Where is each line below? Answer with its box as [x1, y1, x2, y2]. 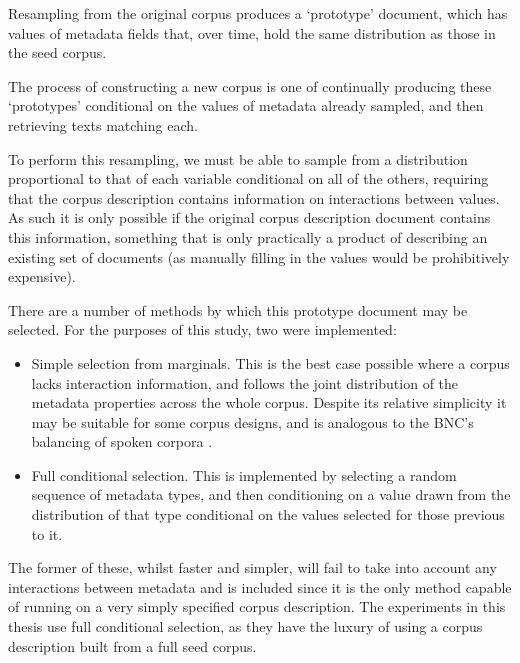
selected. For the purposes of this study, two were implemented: [8, 319, 397, 340]
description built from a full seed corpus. [8, 635, 257, 656]
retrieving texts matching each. [8, 114, 198, 135]
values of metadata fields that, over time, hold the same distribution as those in [8, 22, 496, 43]
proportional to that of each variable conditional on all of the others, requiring [8, 168, 489, 189]
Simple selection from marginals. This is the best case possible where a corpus [31, 352, 510, 373]
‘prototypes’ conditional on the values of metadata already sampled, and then [8, 95, 484, 116]
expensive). [8, 266, 76, 287]
